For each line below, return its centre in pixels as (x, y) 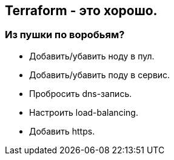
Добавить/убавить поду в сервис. (100, 75)
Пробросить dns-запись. (81, 93)
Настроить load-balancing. (84, 112)
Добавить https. (62, 131)
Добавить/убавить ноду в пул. (92, 56)
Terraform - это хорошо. (81, 11)
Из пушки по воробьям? (65, 35)
